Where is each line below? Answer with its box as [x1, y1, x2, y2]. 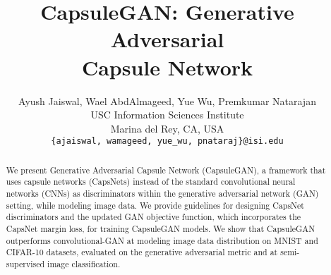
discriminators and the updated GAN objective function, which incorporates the [6, 211, 301, 223]
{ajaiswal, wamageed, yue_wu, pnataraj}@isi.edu [51, 136, 284, 147]
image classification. [47, 257, 121, 269]
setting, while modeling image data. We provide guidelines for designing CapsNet [6, 199, 304, 211]
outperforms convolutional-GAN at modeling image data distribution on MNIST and [6, 234, 318, 246]
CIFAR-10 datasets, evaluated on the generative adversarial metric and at [6, 246, 278, 258]
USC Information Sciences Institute [90, 107, 244, 122]
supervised [6, 257, 45, 269]
